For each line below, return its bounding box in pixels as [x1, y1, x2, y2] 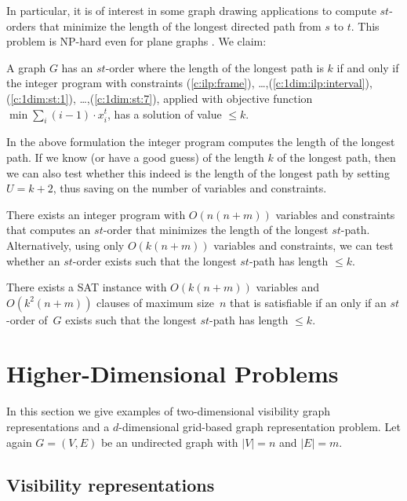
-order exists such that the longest [72, 252, 237, 269]
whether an [6, 252, 60, 269]
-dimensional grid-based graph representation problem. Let [118, 419, 401, 435]
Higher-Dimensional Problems [6, 357, 339, 389]
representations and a [6, 419, 110, 435]
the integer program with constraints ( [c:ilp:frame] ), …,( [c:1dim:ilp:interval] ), [6, 75, 372, 91]
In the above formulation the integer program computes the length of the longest [6, 133, 395, 150]
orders [6, 17, 36, 34]
